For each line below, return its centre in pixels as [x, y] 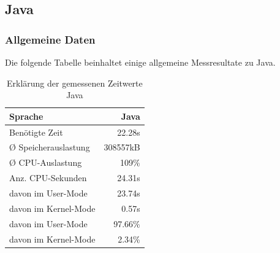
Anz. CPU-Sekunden [48, 178]
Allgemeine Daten [50, 39]
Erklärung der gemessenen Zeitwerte [74, 83]
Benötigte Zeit [36, 132]
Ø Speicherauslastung [50, 147]
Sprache [26, 116]
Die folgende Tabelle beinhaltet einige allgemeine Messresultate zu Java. [140, 62]
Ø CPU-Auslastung [46, 162]
